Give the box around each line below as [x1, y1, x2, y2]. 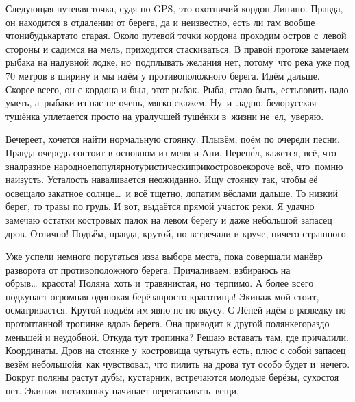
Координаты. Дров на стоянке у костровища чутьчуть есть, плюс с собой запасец [5, 343, 346, 357]
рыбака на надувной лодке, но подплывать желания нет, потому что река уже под [5, 55, 350, 69]
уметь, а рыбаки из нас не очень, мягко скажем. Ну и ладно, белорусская [5, 95, 317, 110]
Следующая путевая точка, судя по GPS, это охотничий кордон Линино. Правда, [5, 1, 343, 15]
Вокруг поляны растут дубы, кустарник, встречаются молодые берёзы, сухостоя [5, 370, 339, 384]
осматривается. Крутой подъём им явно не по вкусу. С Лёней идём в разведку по [5, 303, 346, 317]
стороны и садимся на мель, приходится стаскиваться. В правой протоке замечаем [5, 41, 349, 56]
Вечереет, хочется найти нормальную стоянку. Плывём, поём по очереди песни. [5, 132, 340, 146]
